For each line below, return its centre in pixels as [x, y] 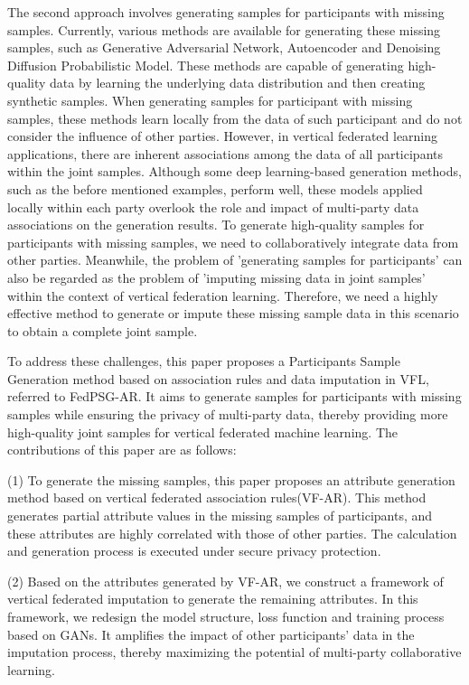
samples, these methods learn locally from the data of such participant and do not [235, 118]
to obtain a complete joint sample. [103, 330]
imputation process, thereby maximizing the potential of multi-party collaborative [234, 652]
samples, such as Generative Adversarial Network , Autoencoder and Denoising [224, 47]
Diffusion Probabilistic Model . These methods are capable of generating [206, 65]
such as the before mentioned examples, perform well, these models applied [215, 188]
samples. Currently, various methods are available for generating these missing [224, 29]
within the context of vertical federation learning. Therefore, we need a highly [223, 295]
